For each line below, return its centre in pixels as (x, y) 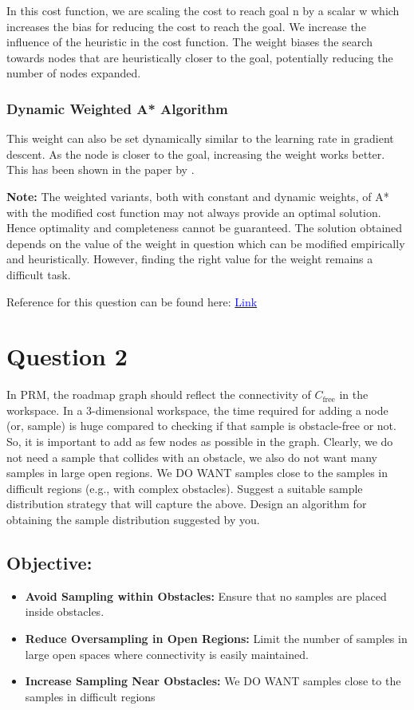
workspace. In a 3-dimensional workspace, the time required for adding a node (197, 410)
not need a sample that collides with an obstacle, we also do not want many (192, 457)
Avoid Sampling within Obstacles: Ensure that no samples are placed (206, 596)
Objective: (49, 562)
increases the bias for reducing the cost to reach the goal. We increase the (186, 26)
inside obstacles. (65, 611)
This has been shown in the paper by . (101, 170)
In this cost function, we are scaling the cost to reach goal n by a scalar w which (203, 10)
